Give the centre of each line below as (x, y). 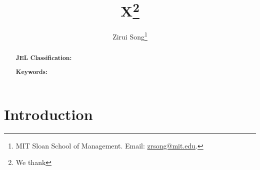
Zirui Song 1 (130, 36)
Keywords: (31, 72)
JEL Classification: (44, 57)
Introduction (48, 114)
